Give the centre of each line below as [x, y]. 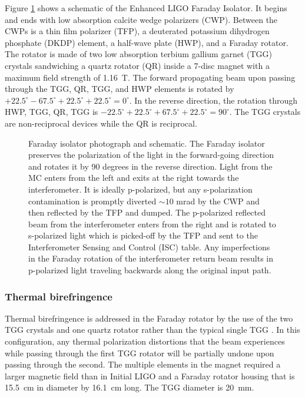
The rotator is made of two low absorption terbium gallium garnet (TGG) [138, 54]
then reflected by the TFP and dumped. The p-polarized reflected [147, 212]
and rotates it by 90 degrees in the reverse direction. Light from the [150, 166]
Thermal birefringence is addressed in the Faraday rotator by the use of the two [149, 318]
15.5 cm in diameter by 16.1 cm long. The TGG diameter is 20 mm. [130, 387]
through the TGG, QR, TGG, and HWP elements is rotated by [120, 89]
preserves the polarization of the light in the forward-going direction [151, 155]
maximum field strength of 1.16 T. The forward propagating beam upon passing [150, 77]
